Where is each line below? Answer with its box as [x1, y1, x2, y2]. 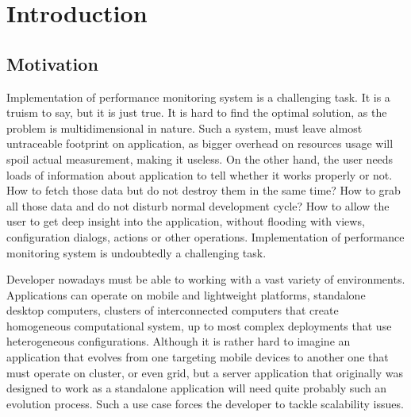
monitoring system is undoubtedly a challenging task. [6, 244, 267, 261]
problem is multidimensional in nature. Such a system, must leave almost [6, 119, 363, 136]
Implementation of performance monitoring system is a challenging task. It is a [6, 88, 390, 105]
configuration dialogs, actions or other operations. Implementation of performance [6, 228, 405, 245]
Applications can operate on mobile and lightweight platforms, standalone [6, 286, 366, 303]
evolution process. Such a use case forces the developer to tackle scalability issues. [6, 395, 404, 411]
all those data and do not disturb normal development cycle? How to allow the [6, 197, 390, 214]
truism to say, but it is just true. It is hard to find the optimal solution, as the [6, 104, 387, 121]
